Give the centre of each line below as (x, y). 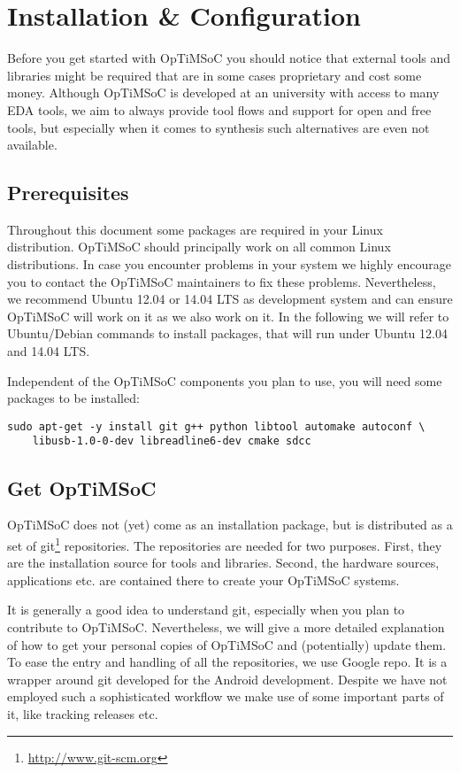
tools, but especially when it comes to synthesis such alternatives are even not (218, 127)
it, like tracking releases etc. (83, 713)
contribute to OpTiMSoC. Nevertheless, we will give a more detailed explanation (226, 626)
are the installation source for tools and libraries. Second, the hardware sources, (223, 563)
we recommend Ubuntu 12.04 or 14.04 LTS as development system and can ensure (230, 299)
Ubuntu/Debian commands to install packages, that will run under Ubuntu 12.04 (227, 333)
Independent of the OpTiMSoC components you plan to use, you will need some (225, 380)
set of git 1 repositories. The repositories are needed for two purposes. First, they (225, 544)
